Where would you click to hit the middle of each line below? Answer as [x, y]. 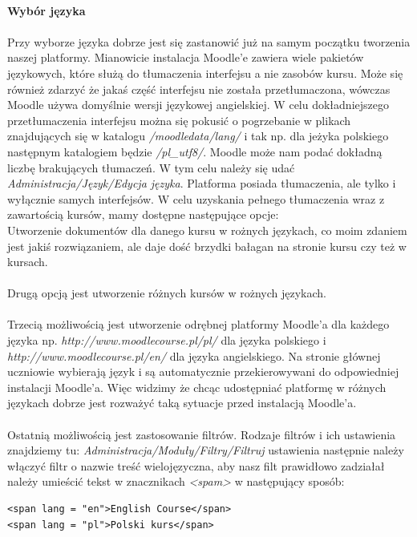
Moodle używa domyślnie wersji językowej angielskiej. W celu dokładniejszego [198, 105]
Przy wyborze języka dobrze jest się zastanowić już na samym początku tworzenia [209, 41]
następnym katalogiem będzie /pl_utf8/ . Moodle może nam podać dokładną [195, 151]
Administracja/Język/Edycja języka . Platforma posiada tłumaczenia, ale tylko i [202, 183]
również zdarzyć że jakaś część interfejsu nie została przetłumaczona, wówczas [199, 89]
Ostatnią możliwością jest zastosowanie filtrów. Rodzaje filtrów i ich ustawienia [202, 434]
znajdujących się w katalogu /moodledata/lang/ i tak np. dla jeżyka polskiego [198, 136]
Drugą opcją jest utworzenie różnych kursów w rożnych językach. [167, 293]
